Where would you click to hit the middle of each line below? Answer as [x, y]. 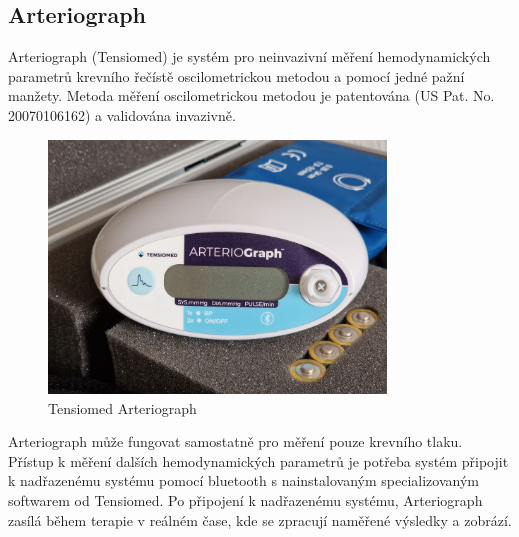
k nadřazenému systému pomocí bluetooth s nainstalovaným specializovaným [243, 480]
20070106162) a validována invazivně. [122, 114]
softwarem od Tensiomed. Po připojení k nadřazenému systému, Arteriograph [245, 499]
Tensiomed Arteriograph [122, 407]
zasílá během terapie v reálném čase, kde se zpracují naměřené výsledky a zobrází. [260, 519]
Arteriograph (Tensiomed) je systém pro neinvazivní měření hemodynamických [249, 56]
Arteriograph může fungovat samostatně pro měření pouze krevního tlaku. [235, 441]
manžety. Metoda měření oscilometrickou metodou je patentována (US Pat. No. [251, 95]
